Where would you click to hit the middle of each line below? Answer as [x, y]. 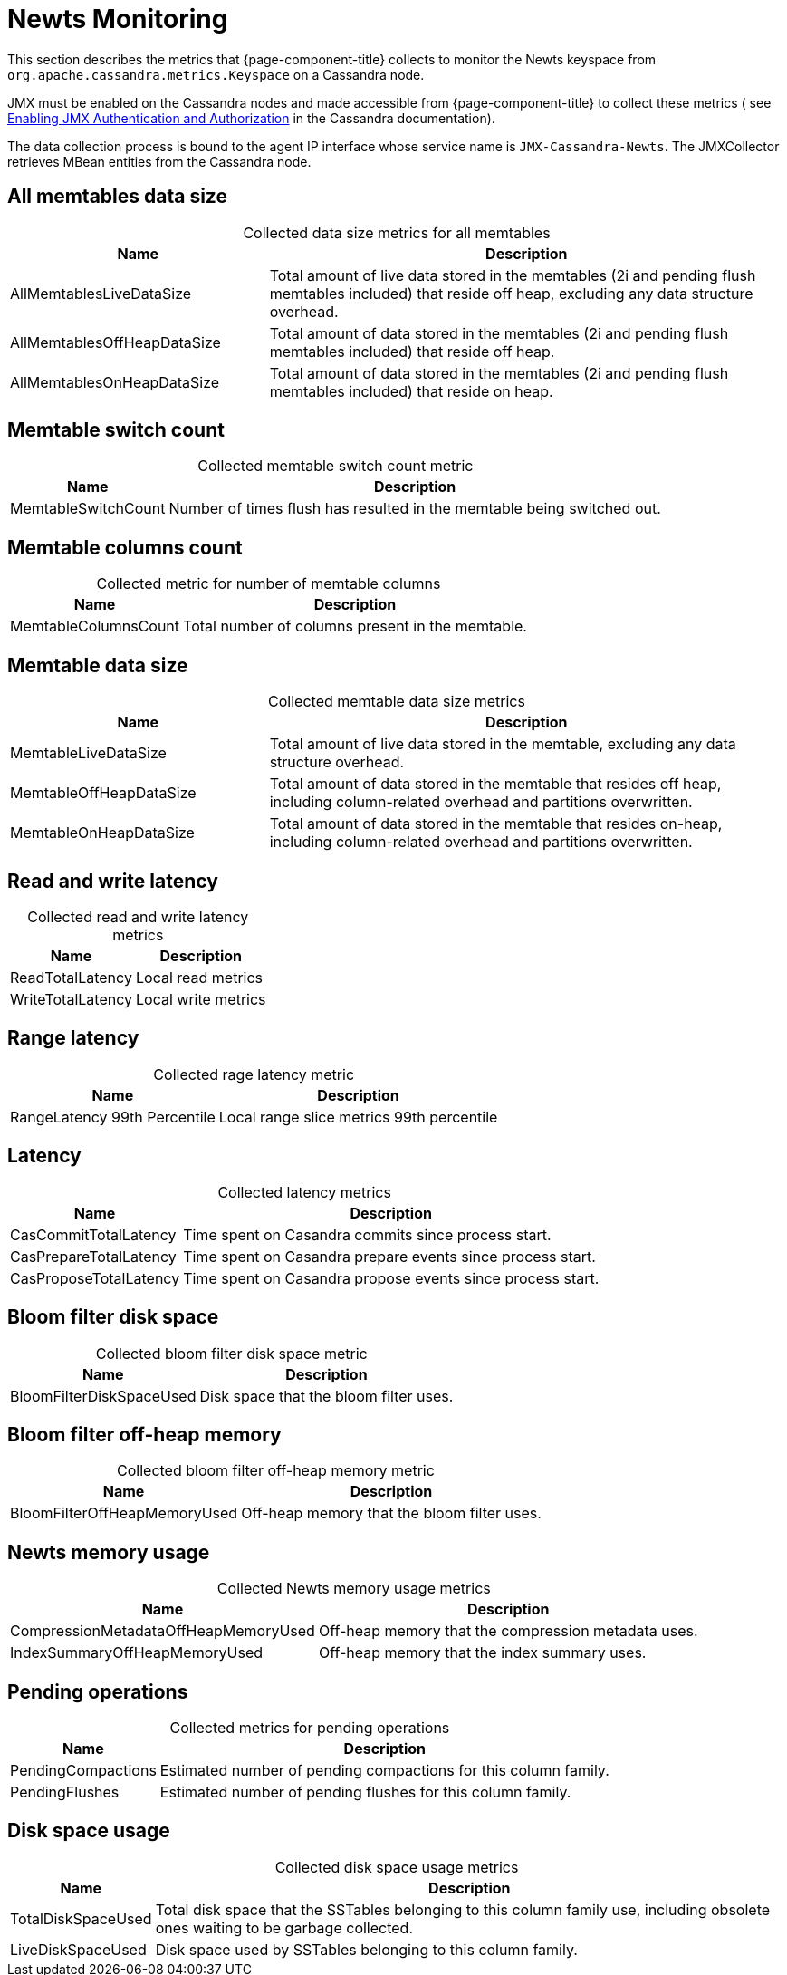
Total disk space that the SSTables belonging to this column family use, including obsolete [463, 1909]
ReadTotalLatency [71, 977]
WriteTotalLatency [71, 999]
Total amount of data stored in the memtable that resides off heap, [495, 784]
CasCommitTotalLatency [93, 1234]
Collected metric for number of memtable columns [269, 584]
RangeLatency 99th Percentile [113, 1117]
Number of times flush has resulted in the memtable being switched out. [415, 509]
